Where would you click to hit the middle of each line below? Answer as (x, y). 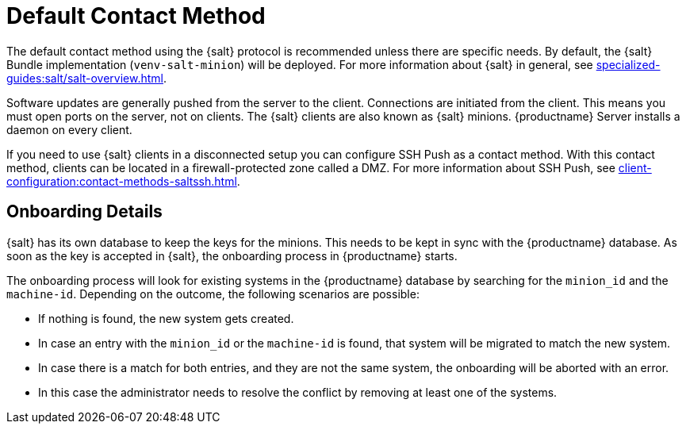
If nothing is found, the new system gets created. (166, 318)
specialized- (628, 64)
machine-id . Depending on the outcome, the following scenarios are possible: (213, 294)
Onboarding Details (84, 212)
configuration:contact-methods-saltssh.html (122, 181)
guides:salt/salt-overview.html (85, 78)
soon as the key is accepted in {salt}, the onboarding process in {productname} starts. (232, 255)
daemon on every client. (69, 129)
